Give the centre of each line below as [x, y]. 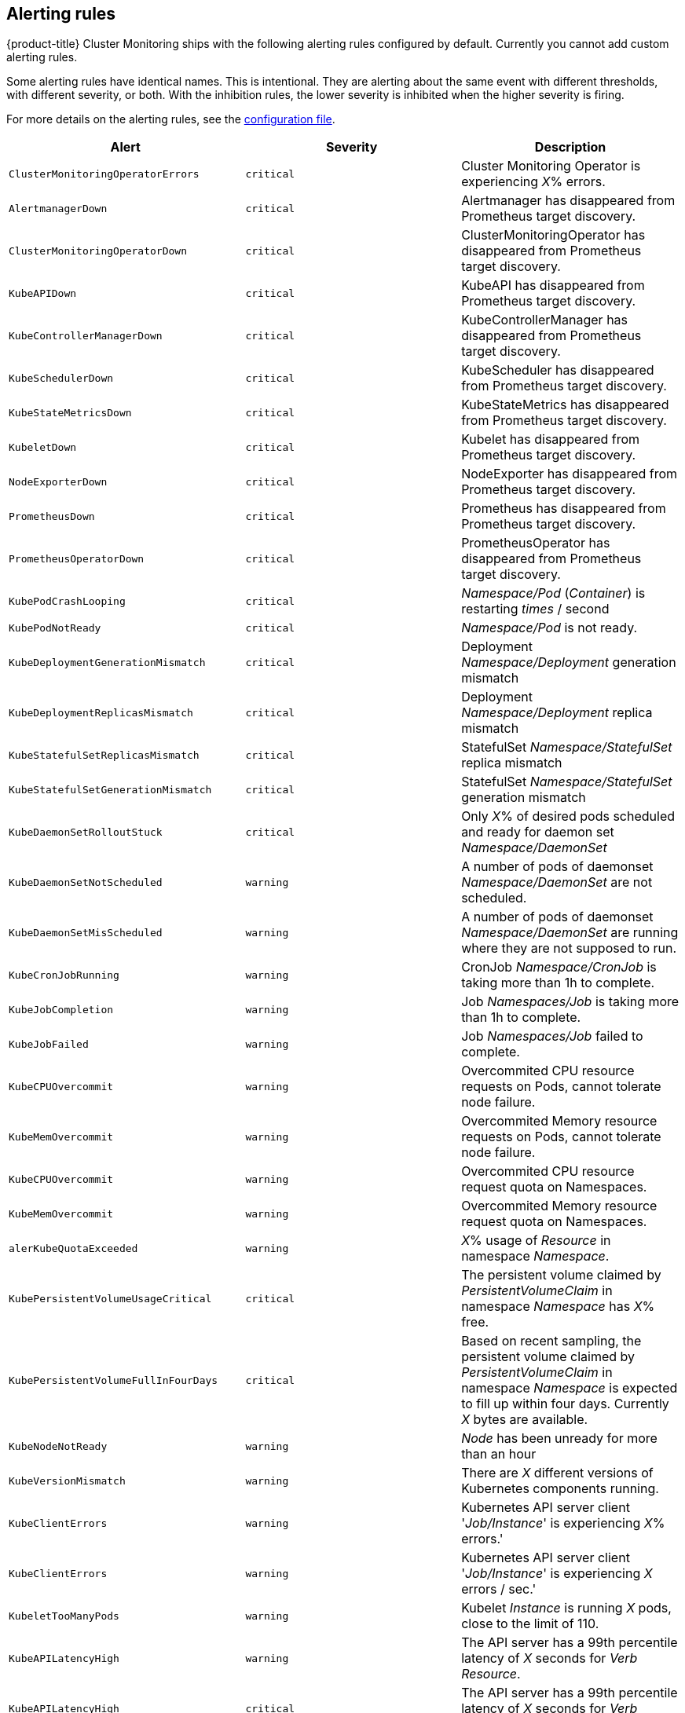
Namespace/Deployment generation [569, 663]
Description [570, 147]
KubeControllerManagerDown [86, 335]
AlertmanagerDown [58, 208]
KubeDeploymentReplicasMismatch [101, 712]
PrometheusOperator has [536, 543]
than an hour [499, 1454]
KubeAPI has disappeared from [553, 285]
